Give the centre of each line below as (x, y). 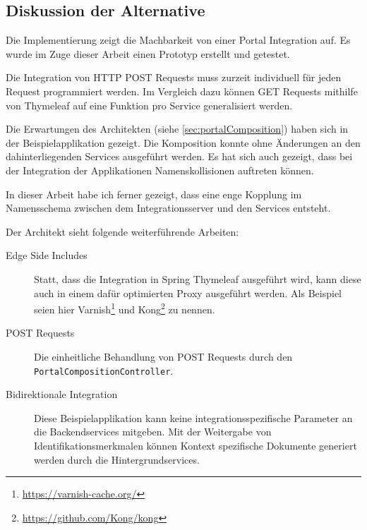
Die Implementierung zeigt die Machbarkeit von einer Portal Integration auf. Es (178, 40)
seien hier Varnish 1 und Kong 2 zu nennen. (125, 308)
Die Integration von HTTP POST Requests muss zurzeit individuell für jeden (174, 77)
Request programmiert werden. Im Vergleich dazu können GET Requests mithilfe (182, 91)
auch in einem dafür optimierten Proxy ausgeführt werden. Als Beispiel (188, 293)
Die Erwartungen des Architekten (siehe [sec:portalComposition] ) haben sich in (177, 129)
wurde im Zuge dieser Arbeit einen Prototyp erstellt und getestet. (148, 53)
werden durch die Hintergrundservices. (117, 459)
